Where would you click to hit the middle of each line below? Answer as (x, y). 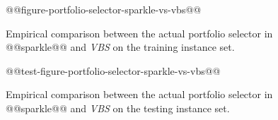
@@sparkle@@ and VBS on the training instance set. (120, 47)
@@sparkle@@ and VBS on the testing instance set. (118, 108)
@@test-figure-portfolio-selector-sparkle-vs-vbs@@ (113, 70)
